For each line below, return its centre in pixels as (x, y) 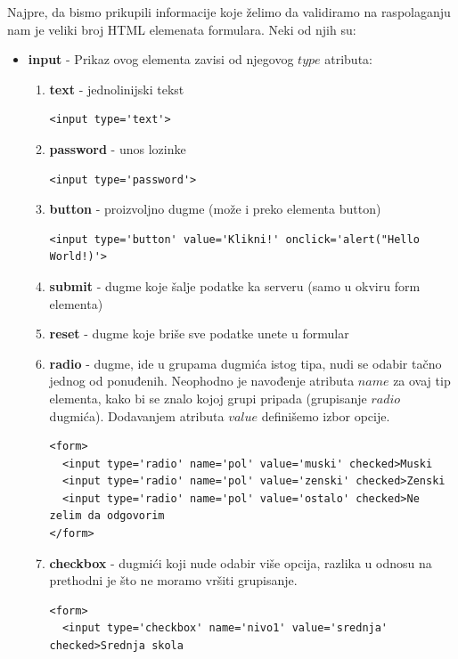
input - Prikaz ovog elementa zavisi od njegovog (161, 59)
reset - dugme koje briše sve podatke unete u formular (199, 334)
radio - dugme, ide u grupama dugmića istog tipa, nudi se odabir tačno (245, 363)
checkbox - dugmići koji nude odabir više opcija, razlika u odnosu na (241, 562)
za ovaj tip (422, 381)
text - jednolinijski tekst (117, 89)
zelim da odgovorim (107, 516)
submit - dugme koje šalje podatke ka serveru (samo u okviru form (235, 285)
